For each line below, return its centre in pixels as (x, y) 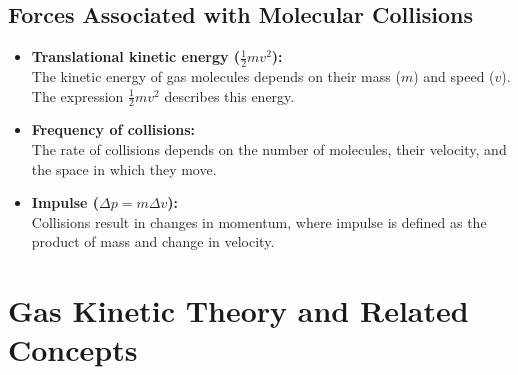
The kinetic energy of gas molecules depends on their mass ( (216, 76)
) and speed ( (454, 76)
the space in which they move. (124, 168)
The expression (77, 95)
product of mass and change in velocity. (153, 241)
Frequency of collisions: (113, 129)
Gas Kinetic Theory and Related (238, 310)
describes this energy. (229, 95)
